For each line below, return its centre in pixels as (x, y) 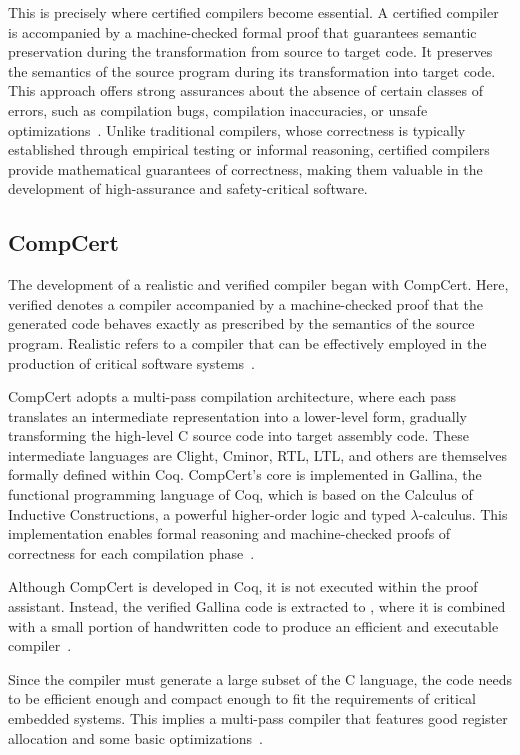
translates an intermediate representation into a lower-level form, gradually (238, 415)
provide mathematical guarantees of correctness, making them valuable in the (245, 168)
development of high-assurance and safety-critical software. (188, 188)
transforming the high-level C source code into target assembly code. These (238, 435)
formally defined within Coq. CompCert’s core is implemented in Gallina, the (245, 474)
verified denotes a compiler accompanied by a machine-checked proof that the (245, 303)
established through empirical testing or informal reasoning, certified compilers (249, 149)
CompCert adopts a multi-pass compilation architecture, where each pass (232, 396)
